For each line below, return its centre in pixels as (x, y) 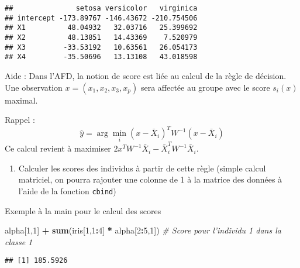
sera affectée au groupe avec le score (205, 87)
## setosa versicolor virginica (101, 8)
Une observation (34, 87)
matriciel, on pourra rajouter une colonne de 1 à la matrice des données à (150, 179)
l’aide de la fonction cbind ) (67, 190)
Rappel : (20, 120)
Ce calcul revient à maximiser (58, 148)
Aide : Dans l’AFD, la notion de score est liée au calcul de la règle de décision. (146, 75)
